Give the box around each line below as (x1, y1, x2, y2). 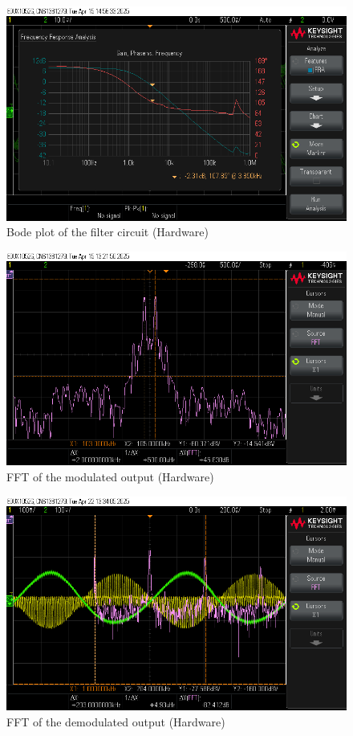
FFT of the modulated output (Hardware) (6, 468, 214, 485)
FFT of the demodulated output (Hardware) (6, 713, 225, 730)
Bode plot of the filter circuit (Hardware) (6, 223, 209, 240)
